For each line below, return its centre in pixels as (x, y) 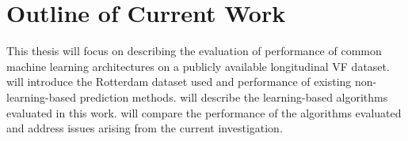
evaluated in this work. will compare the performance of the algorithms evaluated (204, 112)
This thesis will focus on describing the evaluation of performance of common (194, 51)
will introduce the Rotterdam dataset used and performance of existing (179, 82)
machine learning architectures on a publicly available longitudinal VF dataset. (198, 66)
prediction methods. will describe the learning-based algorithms (234, 96)
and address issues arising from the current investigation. (145, 128)
